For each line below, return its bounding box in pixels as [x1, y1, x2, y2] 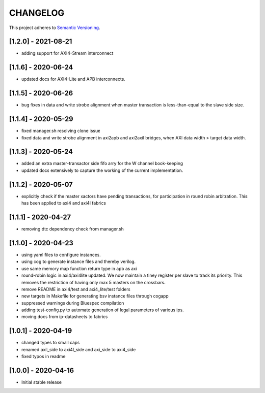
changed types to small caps [21, 340, 80, 346]
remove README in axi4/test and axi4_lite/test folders [21, 286, 131, 292]
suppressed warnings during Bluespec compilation [21, 300, 125, 306]
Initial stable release [21, 379, 62, 385]
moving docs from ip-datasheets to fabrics [21, 314, 108, 320]
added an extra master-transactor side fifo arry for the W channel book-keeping [21, 161, 184, 166]
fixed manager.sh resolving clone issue [21, 128, 101, 134]
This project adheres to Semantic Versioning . [9, 25, 100, 31]
